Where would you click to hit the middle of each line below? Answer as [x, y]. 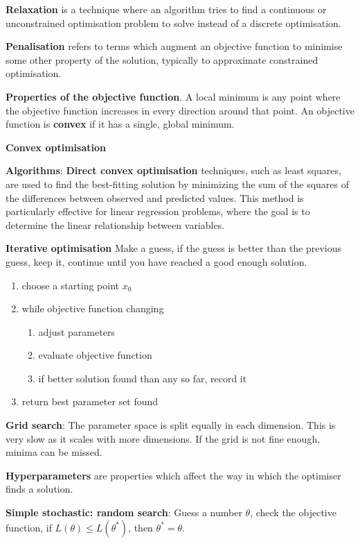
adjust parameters [76, 331]
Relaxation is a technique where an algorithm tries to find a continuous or [166, 9]
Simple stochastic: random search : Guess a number [124, 512]
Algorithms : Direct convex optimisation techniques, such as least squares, [173, 170]
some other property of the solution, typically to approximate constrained [162, 59]
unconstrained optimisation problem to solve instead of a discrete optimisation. [173, 23]
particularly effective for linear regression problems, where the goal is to [158, 211]
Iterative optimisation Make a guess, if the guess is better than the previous [174, 248]
